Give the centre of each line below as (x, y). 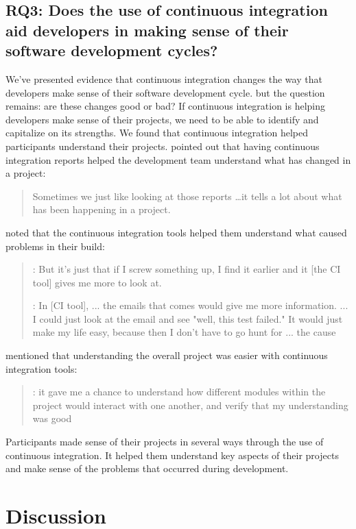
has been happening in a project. (102, 209)
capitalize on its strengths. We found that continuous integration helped (157, 133)
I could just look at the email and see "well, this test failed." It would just (188, 318)
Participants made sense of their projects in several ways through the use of (165, 442)
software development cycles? (112, 50)
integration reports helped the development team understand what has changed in (178, 159)
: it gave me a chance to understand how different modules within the (179, 392)
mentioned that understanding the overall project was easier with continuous (167, 355)
